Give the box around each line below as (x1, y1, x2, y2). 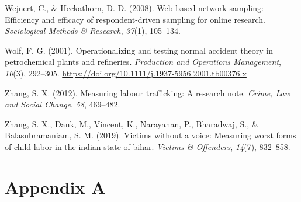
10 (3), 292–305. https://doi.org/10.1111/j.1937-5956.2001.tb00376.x (5, 67, 247, 79)
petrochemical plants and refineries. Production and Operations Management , (5, 55, 281, 68)
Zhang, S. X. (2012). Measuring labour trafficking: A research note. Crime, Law (5, 86, 290, 99)
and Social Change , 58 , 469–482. (5, 98, 120, 110)
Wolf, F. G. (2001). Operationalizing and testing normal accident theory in (5, 44, 274, 56)
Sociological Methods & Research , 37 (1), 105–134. (5, 25, 181, 37)
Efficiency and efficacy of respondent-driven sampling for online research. (5, 13, 265, 25)
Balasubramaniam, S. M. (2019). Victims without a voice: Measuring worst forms (5, 129, 296, 141)
